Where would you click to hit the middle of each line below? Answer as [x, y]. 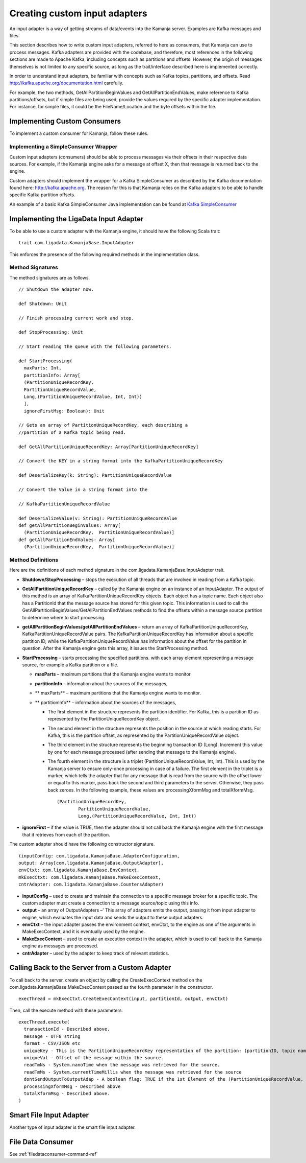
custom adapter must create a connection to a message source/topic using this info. [111, 903]
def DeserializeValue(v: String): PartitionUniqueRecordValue [98, 518]
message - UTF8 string [52, 1036]
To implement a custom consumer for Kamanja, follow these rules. [79, 133]
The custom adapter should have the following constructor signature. [82, 844]
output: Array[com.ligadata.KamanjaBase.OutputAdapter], [91, 863]
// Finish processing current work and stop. [76, 318]
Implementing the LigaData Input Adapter [76, 219]
